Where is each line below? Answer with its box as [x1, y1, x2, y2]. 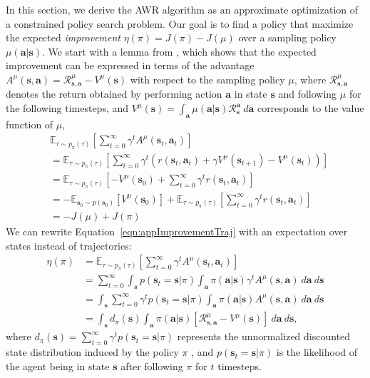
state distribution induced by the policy [6, 344, 179, 359]
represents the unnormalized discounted [177, 329, 351, 344]
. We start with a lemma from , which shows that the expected [42, 44, 317, 58]
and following [278, 86, 337, 101]
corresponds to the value [257, 101, 364, 116]
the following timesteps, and [6, 101, 129, 116]
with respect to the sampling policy [130, 71, 285, 86]
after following [120, 358, 183, 373]
